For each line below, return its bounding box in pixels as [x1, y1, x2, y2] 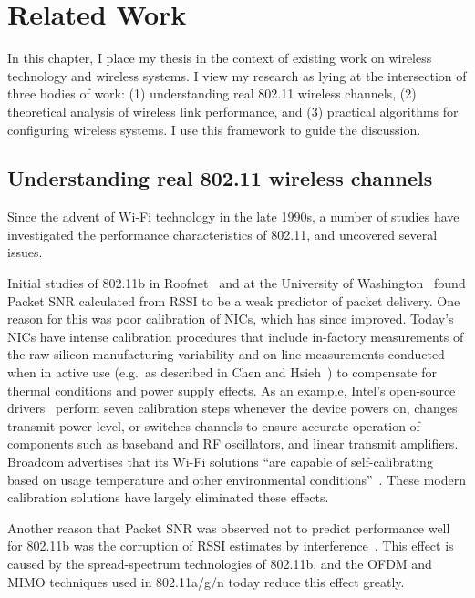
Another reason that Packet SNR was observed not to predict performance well [7, 518, 450, 537]
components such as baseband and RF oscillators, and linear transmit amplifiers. [7, 434, 459, 453]
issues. [7, 242, 43, 262]
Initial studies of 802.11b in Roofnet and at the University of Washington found [7, 273, 466, 293]
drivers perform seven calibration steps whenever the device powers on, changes [7, 398, 458, 418]
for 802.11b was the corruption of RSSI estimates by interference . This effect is [7, 536, 454, 555]
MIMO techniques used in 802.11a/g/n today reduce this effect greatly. [7, 572, 405, 591]
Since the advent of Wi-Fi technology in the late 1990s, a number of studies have [7, 207, 460, 226]
